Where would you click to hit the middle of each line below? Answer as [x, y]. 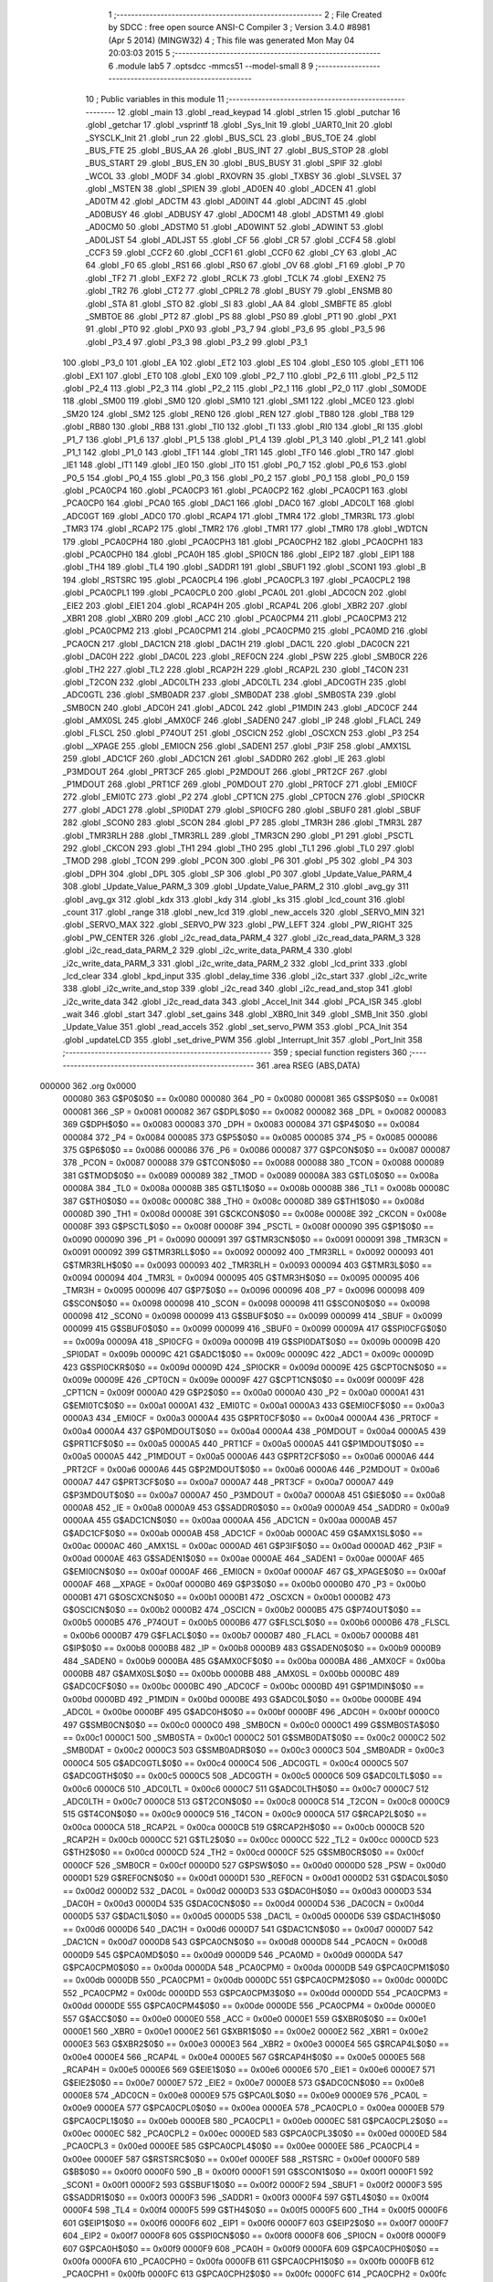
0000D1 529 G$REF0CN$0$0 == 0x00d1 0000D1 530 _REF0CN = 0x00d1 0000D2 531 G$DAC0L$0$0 [256, 1878]
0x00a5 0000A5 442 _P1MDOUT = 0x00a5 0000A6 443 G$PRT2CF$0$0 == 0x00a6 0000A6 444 [248, 1457]
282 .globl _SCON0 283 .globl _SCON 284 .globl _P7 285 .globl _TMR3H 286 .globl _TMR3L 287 [242, 822]
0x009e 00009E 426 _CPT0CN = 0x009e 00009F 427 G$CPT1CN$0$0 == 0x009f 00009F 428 [243, 1380]
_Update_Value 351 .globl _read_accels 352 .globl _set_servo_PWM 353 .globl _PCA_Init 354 [235, 1027]
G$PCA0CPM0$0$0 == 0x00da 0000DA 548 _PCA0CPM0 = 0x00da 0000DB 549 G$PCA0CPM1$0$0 [256, 1967]
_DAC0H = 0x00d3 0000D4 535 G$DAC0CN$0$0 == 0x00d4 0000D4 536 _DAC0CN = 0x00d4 [243, 1904]
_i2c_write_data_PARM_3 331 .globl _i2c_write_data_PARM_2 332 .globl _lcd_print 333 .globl [235, 963]
